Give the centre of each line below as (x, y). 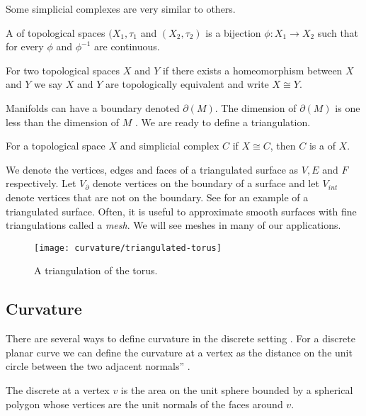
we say (48, 84)
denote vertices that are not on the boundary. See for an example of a (157, 197)
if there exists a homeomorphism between (252, 70)
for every (25, 46)
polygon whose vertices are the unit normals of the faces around (144, 404)
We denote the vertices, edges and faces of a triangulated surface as (152, 169)
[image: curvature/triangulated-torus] (128, 248)
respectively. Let (41, 183)
